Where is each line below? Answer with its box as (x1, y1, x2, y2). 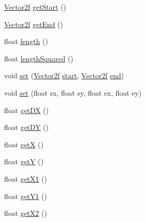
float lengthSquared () (4, 53, 74, 63)
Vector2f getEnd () (4, 18, 63, 29)
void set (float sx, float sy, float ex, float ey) (4, 87, 142, 98)
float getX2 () (4, 208, 47, 218)
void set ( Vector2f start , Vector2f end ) (4, 70, 124, 81)
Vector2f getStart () (4, 2, 67, 12)
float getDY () (4, 122, 49, 132)
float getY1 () (4, 190, 47, 201)
